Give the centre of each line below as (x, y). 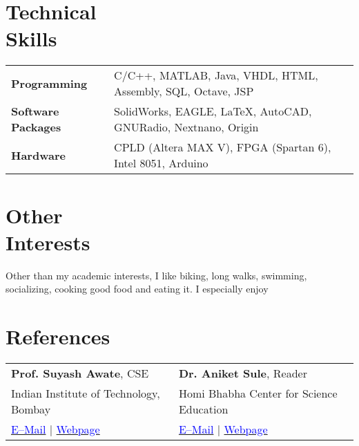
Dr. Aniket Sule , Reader (243, 373)
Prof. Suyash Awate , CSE (80, 373)
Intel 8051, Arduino (161, 163)
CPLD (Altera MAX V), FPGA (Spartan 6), (223, 147)
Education (203, 409)
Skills (31, 38)
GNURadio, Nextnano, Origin (186, 127)
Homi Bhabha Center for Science (258, 393)
